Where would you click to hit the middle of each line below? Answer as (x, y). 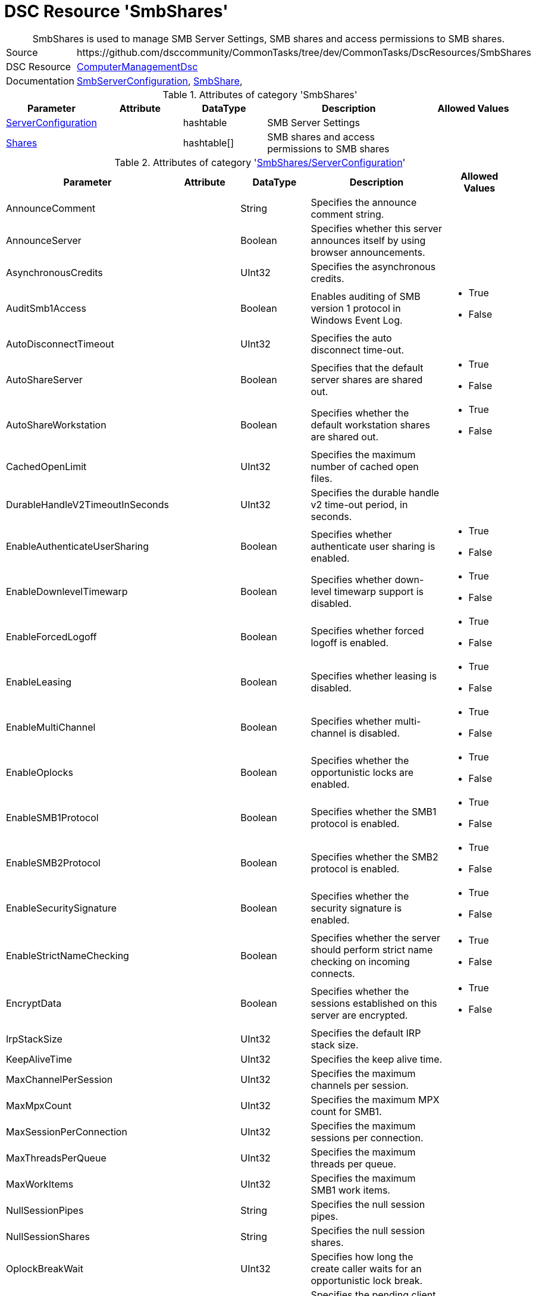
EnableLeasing (39, 682)
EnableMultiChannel (51, 727)
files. (322, 478)
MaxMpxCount (39, 1105)
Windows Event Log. (357, 320)
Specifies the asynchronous (373, 266)
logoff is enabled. (350, 642)
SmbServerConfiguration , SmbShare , (160, 81)
